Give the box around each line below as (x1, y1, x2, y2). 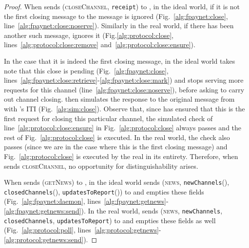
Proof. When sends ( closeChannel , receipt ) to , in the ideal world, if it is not (4, 1, 240, 11)
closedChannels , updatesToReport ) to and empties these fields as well (4, 215, 216, 225)
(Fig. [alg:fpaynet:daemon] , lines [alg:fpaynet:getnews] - (4, 196, 169, 206)
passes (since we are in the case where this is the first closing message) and (4, 142, 228, 152)
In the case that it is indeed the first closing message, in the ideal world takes (4, 56, 235, 66)
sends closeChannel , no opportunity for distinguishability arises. (4, 160, 198, 171)
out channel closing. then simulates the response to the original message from (4, 94, 235, 104)
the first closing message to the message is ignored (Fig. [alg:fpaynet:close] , (4, 11, 228, 21)
